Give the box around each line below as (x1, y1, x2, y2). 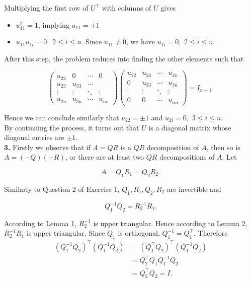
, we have (126, 36, 155, 47)
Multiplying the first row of (4, 3, 89, 13)
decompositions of (159, 152, 215, 162)
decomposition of (146, 142, 199, 152)
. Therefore (194, 228, 228, 238)
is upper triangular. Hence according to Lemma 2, (93, 218, 247, 228)
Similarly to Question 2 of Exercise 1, (4, 183, 120, 194)
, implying (38, 19, 69, 30)
